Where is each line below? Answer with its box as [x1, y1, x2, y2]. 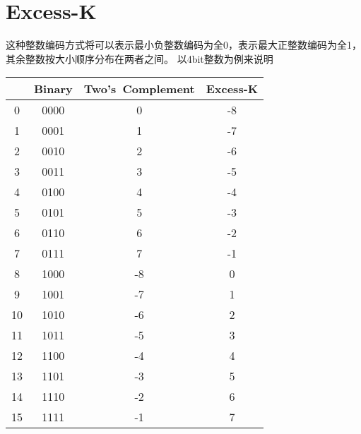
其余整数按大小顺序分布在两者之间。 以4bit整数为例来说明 [6, 51, 273, 66]
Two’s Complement [83, 80, 195, 97]
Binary [34, 80, 73, 97]
